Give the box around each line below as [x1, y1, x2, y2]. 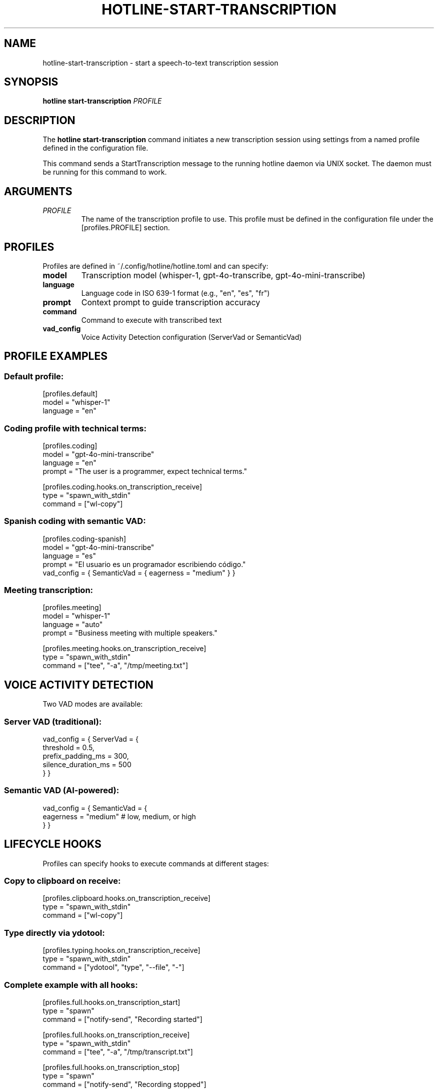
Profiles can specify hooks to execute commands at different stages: [42, 859, 269, 868]
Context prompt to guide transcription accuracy [81, 297, 260, 307]
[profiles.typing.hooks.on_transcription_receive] [42, 946, 200, 955]
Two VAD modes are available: [42, 700, 143, 709]
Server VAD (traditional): [4, 716, 102, 727]
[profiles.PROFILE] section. [81, 223, 170, 232]
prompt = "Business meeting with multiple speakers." [42, 629, 217, 638]
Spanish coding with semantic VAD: [4, 516, 146, 526]
